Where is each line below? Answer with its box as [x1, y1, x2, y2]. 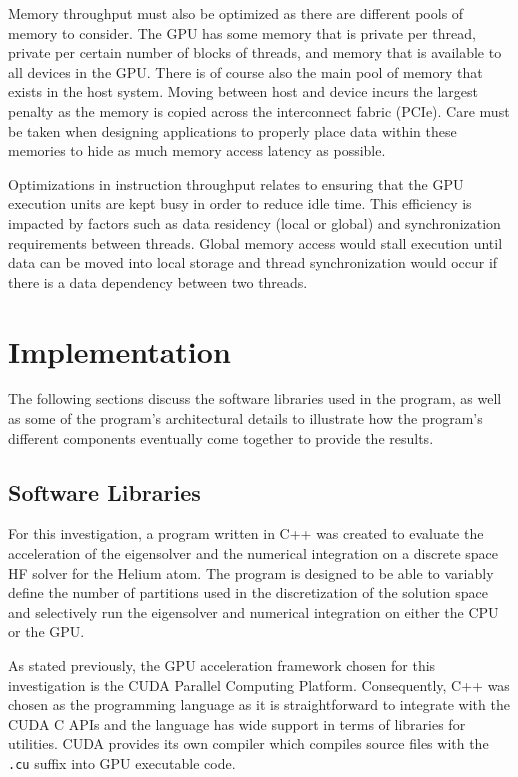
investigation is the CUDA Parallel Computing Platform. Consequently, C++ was [8, 674, 510, 695]
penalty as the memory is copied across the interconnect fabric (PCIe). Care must [8, 100, 510, 121]
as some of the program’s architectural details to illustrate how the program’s [8, 408, 483, 429]
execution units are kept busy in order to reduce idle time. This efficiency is [8, 193, 472, 214]
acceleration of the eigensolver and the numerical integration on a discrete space [8, 543, 498, 564]
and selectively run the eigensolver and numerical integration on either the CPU [8, 601, 499, 622]
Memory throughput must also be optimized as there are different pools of [8, 3, 464, 23]
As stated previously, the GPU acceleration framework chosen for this [8, 654, 436, 675]
